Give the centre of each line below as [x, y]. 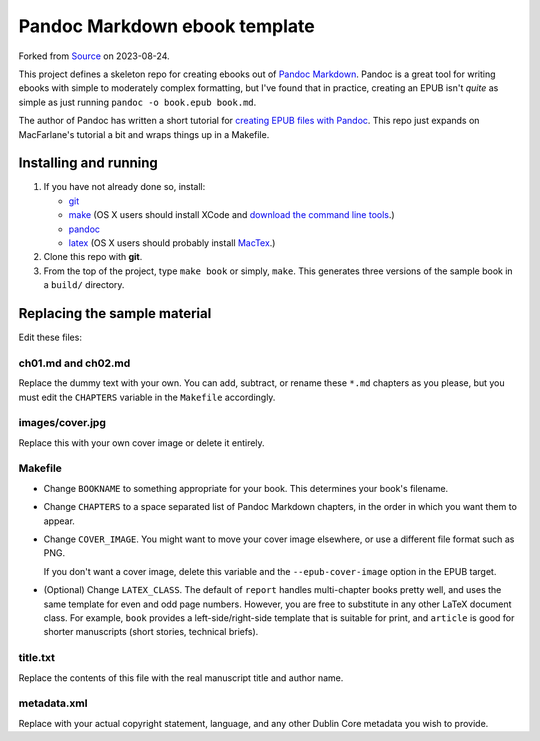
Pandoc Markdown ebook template [166, 26]
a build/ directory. [84, 285]
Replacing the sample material [115, 313]
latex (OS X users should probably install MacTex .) [172, 242]
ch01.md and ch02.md [74, 363]
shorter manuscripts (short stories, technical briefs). [151, 632]
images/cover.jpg [62, 423]
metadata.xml [53, 703]
